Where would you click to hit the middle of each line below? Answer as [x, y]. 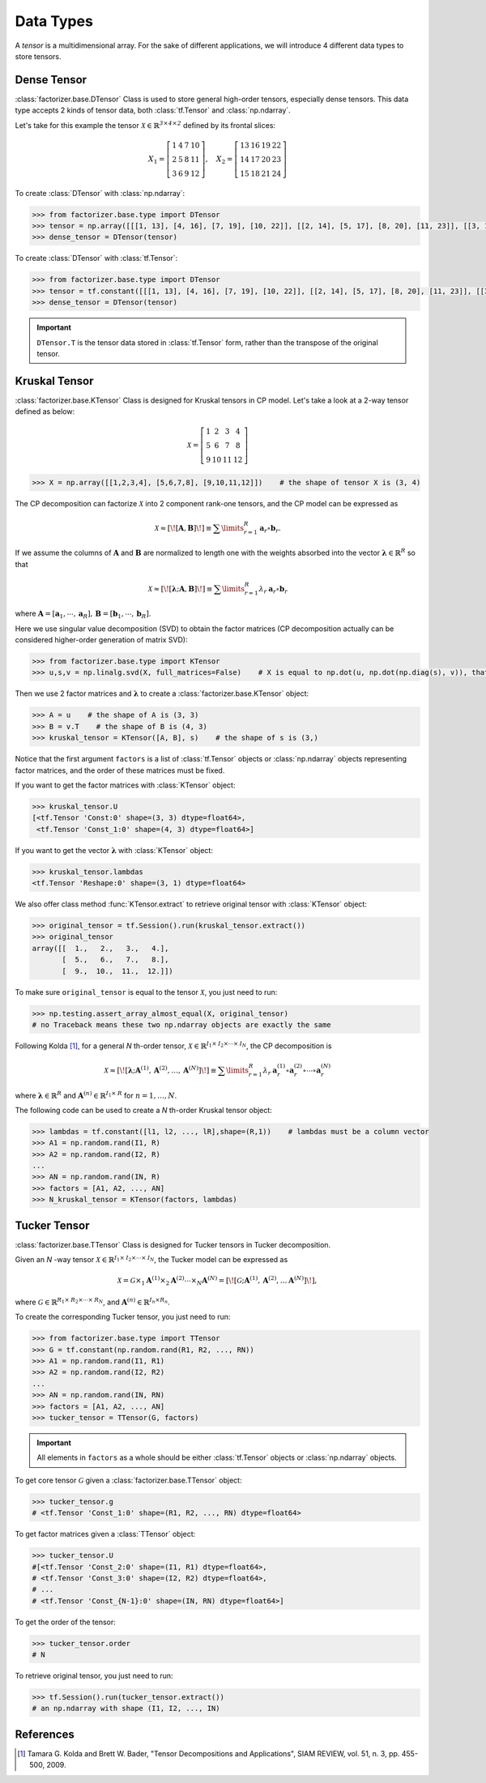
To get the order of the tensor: [66, 1622]
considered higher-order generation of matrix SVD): [101, 640]
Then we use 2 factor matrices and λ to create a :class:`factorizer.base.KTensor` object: [162, 693]
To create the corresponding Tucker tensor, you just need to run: [123, 1317]
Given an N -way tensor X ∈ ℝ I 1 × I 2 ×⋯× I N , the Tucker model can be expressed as [151, 1259]
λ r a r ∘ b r [273, 590]
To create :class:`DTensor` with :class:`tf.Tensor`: [96, 258]
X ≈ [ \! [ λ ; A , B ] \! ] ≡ [180, 589]
